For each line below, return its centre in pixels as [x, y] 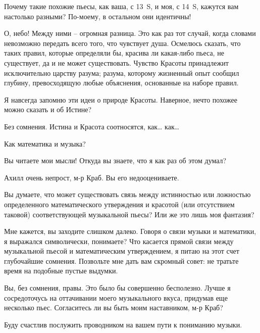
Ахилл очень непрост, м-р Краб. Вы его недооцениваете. [92, 177]
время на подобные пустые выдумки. [61, 271]
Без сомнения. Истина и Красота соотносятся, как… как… [92, 126]
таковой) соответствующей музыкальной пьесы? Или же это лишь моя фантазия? [129, 214]
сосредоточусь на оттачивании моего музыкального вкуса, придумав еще [116, 297]
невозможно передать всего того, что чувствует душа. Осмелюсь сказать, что [122, 43]
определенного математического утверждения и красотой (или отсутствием [119, 204]
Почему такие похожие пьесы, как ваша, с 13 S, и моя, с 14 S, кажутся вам [121, 6]
